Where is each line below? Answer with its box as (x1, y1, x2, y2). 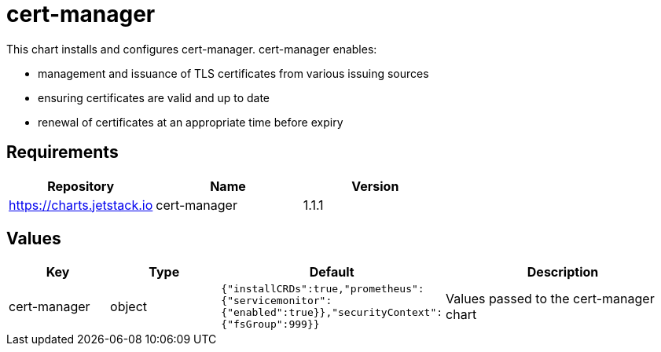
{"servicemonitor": (221, 295, 332, 307)
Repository (47, 178, 115, 194)
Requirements (6, 142, 119, 163)
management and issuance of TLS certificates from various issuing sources (38, 66, 429, 80)
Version (351, 178, 399, 194)
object (110, 299, 148, 315)
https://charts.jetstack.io (9, 196, 153, 213)
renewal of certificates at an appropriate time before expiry (38, 115, 343, 129)
